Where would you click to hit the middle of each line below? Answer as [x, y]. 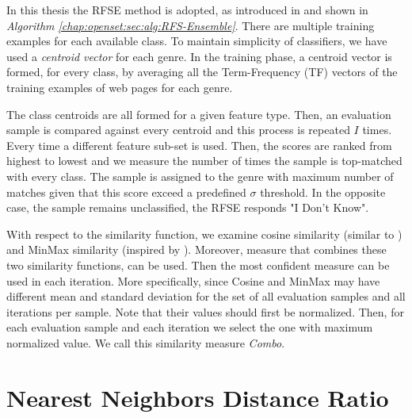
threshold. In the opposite [323, 192]
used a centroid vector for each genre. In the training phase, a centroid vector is [199, 56]
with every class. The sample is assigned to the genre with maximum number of [200, 176]
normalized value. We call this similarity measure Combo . [146, 342]
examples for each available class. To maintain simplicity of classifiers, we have [197, 41]
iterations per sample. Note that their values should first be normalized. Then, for [205, 311]
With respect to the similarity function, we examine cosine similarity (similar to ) [204, 234]
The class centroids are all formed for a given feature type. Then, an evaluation [199, 114]
